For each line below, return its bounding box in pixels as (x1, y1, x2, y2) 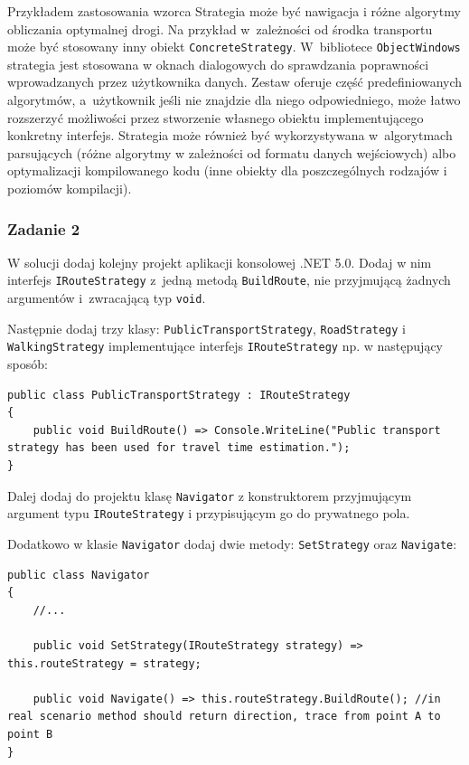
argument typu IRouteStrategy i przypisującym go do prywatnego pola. (7, 504, 410, 523)
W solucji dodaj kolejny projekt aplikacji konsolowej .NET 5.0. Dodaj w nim (7, 252, 432, 271)
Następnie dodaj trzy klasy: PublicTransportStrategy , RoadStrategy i (7, 318, 406, 337)
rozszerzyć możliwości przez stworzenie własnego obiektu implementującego (7, 108, 424, 127)
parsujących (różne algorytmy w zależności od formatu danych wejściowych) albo (7, 143, 456, 162)
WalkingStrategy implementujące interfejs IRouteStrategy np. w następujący (7, 336, 443, 355)
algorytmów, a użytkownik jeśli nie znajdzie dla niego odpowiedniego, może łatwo (7, 90, 461, 109)
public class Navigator (7, 568, 150, 581)
